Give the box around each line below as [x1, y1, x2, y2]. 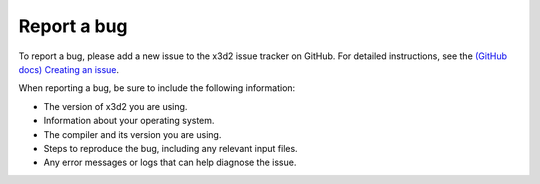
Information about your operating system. [43, 115, 215, 127]
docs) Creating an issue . [18, 63, 120, 75]
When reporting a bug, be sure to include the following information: [18, 82, 296, 94]
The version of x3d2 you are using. [43, 100, 188, 112]
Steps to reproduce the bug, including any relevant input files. [43, 142, 299, 154]
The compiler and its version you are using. [43, 128, 222, 140]
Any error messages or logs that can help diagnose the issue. [43, 156, 297, 169]
